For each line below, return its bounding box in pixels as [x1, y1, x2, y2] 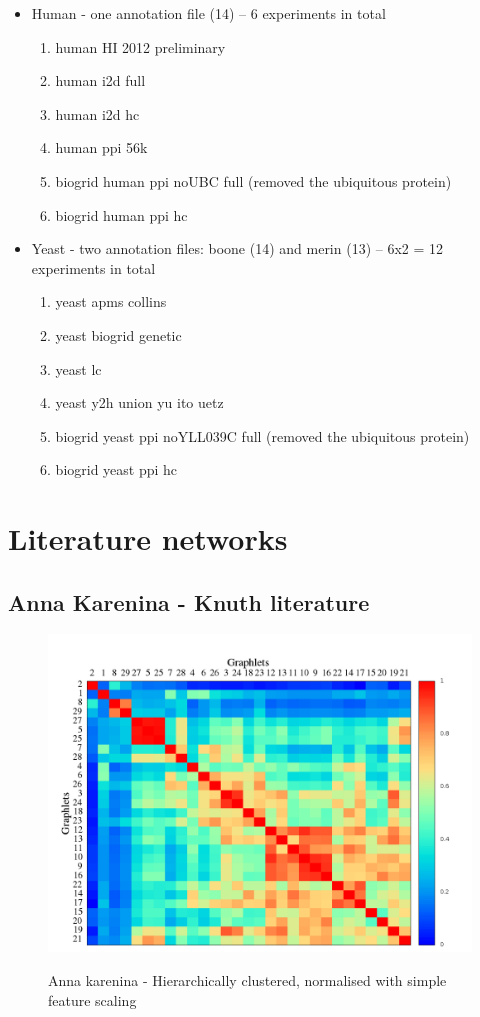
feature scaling [48, 989, 137, 1010]
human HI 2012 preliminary [55, 36, 226, 57]
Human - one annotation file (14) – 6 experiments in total [31, 3, 386, 23]
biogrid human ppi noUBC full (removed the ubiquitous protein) [55, 170, 452, 191]
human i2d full [55, 70, 146, 91]
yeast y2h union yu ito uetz [55, 392, 224, 413]
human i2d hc [55, 103, 140, 124]
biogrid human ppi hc [55, 204, 188, 225]
